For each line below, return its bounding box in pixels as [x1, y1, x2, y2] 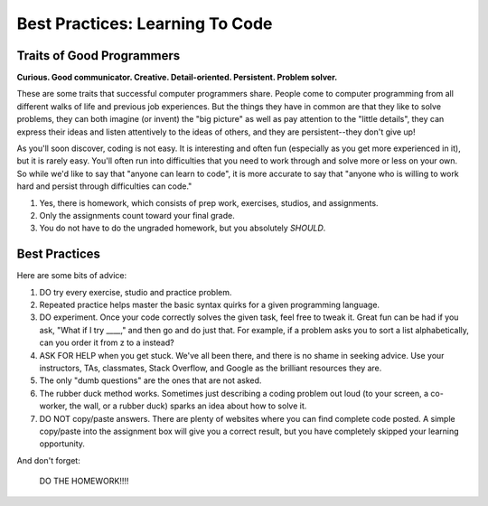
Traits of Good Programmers [16, 48, 181, 63]
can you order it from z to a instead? [39, 337, 175, 348]
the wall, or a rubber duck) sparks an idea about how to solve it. [69, 400, 307, 411]
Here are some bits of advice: [16, 270, 127, 281]
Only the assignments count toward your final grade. [39, 210, 235, 220]
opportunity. [39, 438, 86, 449]
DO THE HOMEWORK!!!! [39, 475, 129, 487]
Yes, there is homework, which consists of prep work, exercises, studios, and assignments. [39, 197, 379, 208]
